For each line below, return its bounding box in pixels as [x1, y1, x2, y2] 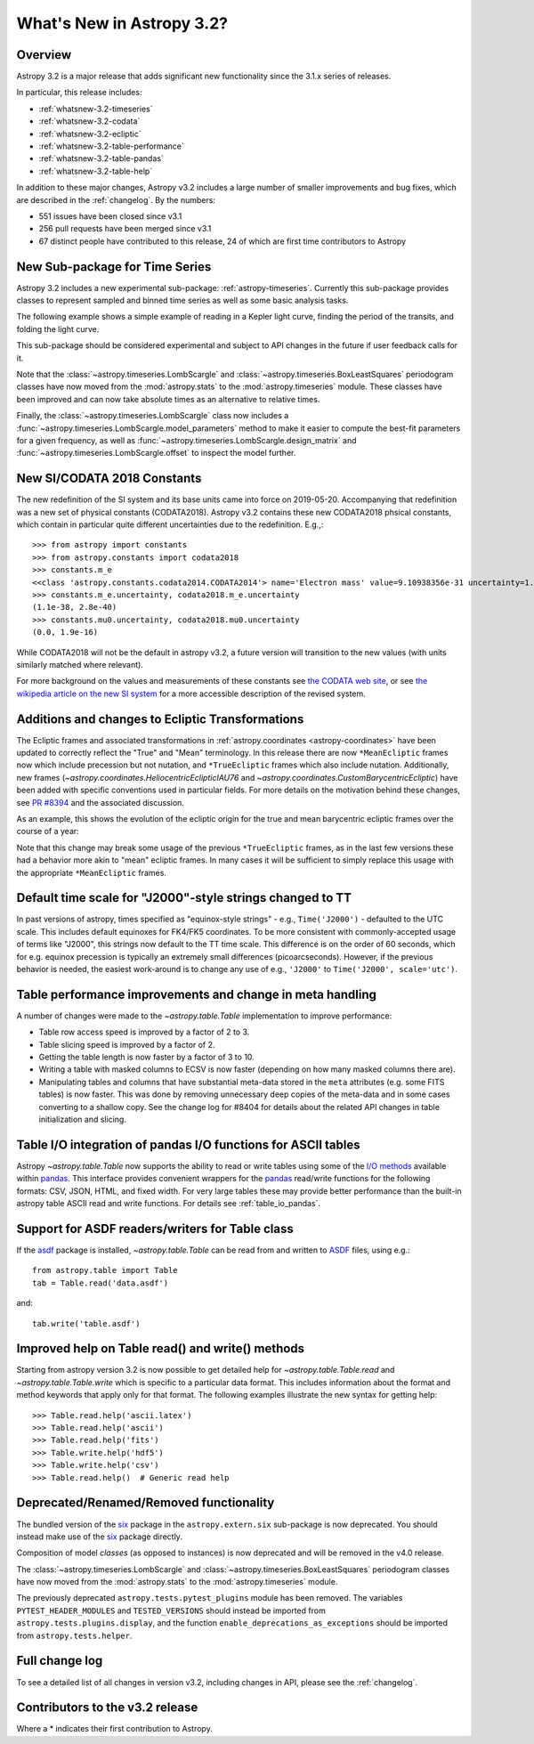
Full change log [16, 1653, 103, 1668]
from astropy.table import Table [32, 1265, 178, 1276]
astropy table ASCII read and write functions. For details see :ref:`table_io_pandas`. [16, 1198, 320, 1209]
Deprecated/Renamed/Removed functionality [16, 1496, 275, 1511]
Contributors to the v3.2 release [16, 1700, 198, 1716]
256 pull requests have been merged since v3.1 [38, 223, 212, 234]
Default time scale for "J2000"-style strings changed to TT [16, 890, 352, 905]
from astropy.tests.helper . [16, 1630, 133, 1641]
